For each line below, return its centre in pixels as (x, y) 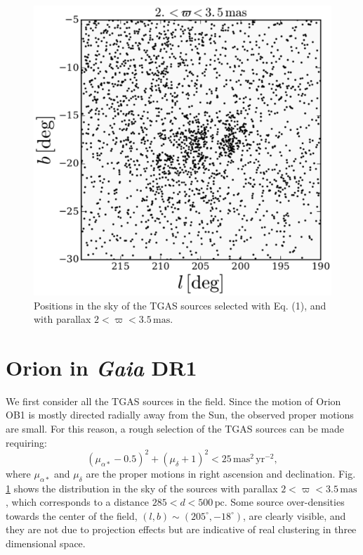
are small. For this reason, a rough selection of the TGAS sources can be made (175, 429)
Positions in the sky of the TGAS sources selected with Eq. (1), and (180, 305)
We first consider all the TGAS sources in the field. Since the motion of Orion (173, 401)
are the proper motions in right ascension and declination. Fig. (221, 473)
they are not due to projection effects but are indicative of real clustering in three (181, 529)
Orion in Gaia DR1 (101, 367)
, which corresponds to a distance (78, 502)
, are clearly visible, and (295, 515)
